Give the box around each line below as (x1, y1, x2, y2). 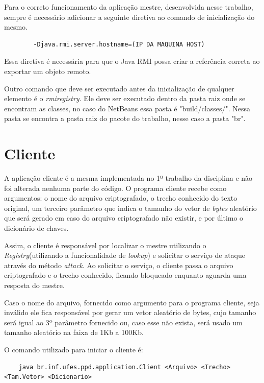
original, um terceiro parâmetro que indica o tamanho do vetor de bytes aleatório (4, 202, 257, 213)
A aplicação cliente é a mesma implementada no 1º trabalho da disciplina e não (4, 173, 253, 183)
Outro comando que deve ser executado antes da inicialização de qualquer (4, 83, 234, 93)
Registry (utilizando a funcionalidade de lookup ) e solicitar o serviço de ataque (4, 250, 245, 260)
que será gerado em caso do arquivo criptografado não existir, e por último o (4, 212, 244, 223)
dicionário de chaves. (4, 223, 69, 233)
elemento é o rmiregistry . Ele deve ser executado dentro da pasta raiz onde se (4, 93, 246, 104)
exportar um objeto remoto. (4, 65, 91, 76)
